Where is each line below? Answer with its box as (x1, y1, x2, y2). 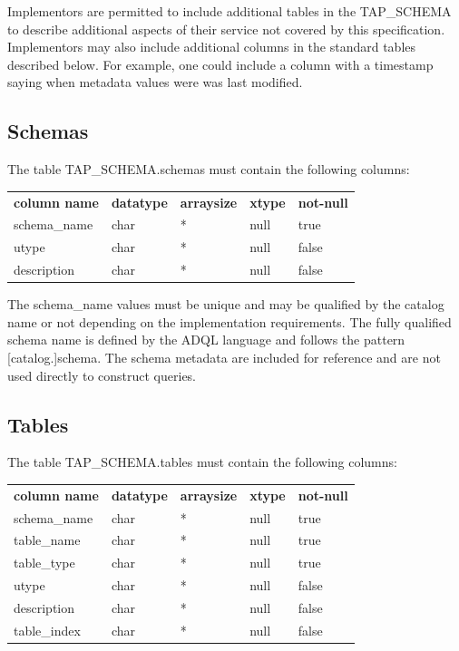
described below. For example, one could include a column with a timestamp (7, 54, 434, 73)
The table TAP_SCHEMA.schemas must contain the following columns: (7, 160, 410, 179)
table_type (14, 553, 75, 572)
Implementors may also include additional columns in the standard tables (7, 37, 416, 56)
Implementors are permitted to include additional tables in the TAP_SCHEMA (7, 2, 452, 20)
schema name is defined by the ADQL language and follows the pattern (7, 330, 405, 349)
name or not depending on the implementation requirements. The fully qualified (7, 312, 452, 331)
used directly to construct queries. (7, 365, 197, 384)
